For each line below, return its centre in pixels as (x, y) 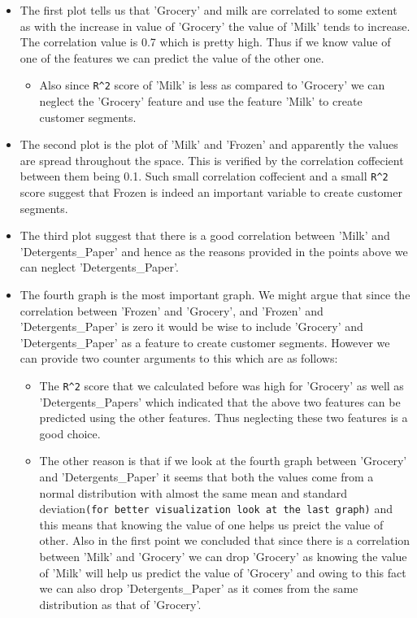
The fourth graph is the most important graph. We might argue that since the (215, 295)
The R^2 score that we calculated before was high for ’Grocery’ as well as (222, 385)
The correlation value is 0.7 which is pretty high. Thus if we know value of (205, 42)
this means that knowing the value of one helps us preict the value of (211, 524)
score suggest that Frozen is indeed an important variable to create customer (211, 192)
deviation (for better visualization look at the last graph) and (216, 509)
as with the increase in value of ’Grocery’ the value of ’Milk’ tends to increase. (215, 26)
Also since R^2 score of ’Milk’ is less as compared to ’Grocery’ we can (212, 85)
